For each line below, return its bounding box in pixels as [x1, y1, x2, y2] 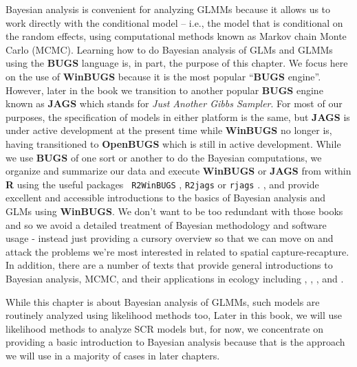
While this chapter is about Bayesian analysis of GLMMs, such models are [6, 294, 320, 309]
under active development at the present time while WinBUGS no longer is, [6, 123, 332, 137]
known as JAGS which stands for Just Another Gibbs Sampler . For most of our [6, 96, 343, 111]
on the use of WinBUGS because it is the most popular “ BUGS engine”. [6, 69, 321, 83]
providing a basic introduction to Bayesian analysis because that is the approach [6, 335, 345, 349]
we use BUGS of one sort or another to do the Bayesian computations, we [6, 150, 322, 164]
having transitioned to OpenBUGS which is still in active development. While [6, 136, 341, 151]
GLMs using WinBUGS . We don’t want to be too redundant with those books [6, 203, 343, 218]
